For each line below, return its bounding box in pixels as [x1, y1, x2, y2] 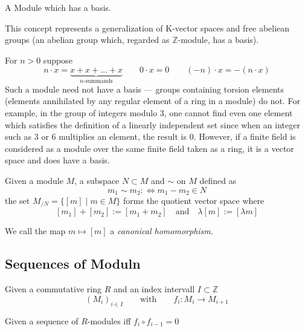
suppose [43, 53, 72, 66]
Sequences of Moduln [5, 254, 141, 273]
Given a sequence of [5, 314, 79, 327]
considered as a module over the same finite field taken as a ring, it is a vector [5, 142, 294, 154]
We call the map [5, 224, 66, 237]
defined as [199, 174, 237, 186]
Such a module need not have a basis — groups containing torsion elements [5, 82, 284, 95]
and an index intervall [113, 283, 195, 295]
